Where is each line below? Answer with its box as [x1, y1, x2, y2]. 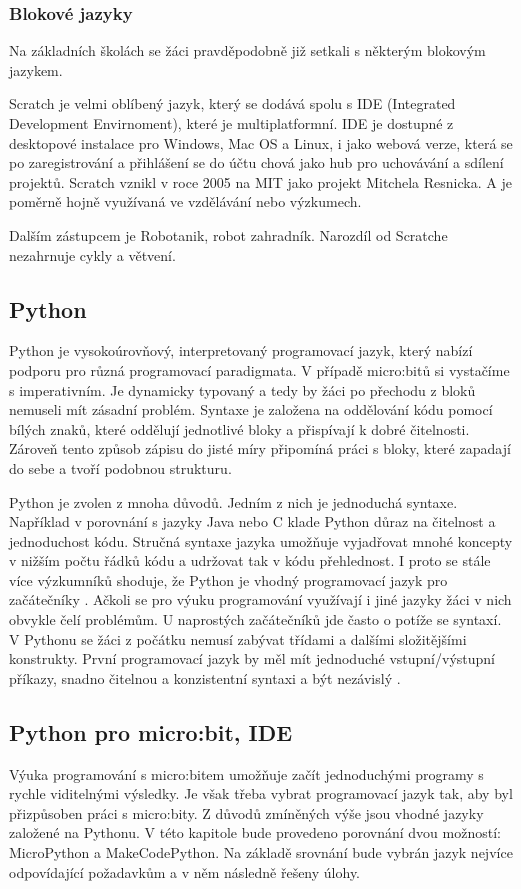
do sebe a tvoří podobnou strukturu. [9, 457, 232, 478]
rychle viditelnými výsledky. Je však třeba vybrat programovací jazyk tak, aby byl [9, 783, 513, 804]
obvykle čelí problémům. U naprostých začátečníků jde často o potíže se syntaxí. [9, 609, 502, 630]
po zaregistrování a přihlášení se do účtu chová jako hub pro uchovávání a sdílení [9, 152, 504, 173]
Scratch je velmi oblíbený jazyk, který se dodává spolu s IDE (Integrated [9, 93, 456, 114]
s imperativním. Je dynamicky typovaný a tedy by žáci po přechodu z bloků [9, 379, 476, 400]
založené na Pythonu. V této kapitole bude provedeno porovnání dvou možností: [9, 822, 501, 843]
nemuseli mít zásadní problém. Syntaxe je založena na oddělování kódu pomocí [9, 399, 493, 420]
